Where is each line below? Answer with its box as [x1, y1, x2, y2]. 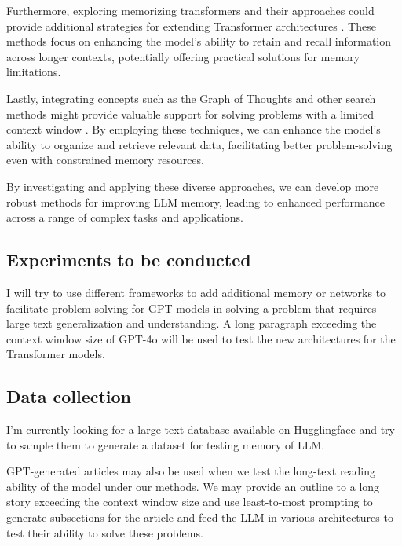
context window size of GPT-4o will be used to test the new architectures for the [6, 330, 396, 346]
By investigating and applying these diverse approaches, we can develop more [6, 178, 379, 194]
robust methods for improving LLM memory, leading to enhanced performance [6, 193, 385, 210]
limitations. [6, 64, 61, 80]
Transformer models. [6, 346, 105, 362]
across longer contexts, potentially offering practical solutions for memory [6, 48, 360, 64]
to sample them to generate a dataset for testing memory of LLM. [6, 436, 325, 453]
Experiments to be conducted [6, 247, 251, 272]
